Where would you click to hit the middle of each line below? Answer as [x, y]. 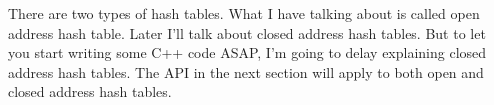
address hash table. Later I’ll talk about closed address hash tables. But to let [247, 32]
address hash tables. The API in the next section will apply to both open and [246, 71]
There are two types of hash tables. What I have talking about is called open [244, 13]
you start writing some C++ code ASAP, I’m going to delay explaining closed [247, 52]
